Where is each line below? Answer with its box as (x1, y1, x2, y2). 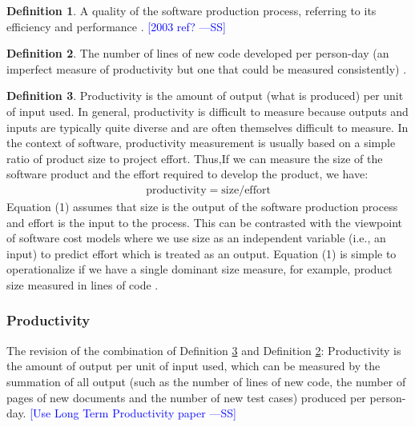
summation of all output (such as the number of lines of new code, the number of (6, 373, 406, 389)
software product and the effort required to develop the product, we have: (6, 166, 369, 182)
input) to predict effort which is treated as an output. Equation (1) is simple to (6, 245, 397, 261)
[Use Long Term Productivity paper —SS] (30, 405, 236, 421)
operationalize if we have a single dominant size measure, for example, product (6, 261, 393, 277)
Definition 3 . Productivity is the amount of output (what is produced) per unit (6, 87, 404, 104)
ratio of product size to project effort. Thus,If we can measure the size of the (6, 150, 383, 166)
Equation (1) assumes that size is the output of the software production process (6, 198, 398, 214)
